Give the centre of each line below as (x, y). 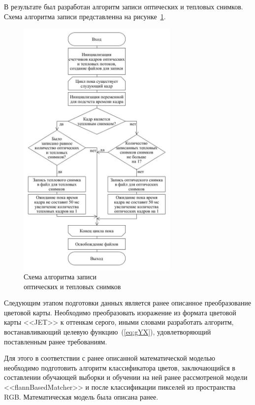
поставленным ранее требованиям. (56, 341)
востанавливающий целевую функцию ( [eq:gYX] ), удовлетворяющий (108, 331)
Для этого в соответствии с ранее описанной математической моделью (110, 358)
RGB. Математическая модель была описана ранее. (81, 396)
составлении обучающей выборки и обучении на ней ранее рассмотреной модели (126, 377)
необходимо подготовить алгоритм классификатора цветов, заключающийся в (120, 367)
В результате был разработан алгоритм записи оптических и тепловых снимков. (124, 6)
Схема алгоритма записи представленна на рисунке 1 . (85, 16)
